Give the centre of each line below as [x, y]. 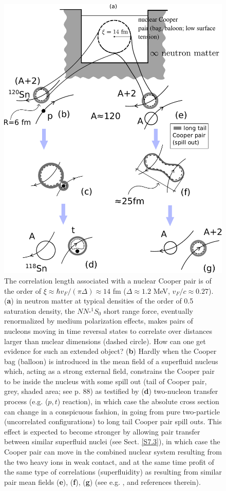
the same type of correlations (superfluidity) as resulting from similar [113, 472]
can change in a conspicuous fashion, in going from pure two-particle [112, 411]
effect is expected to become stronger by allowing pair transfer [102, 431]
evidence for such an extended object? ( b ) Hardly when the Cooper [110, 351]
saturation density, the [40, 310]
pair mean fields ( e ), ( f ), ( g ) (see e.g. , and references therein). [102, 481]
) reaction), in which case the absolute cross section [138, 401]
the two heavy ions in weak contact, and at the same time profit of [109, 461]
